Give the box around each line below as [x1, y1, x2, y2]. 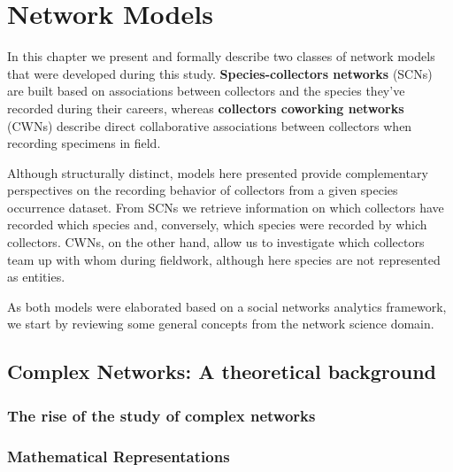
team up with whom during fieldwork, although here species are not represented [7, 250, 441, 268]
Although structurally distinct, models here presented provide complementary [7, 163, 428, 182]
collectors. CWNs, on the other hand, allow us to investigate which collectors [7, 233, 425, 251]
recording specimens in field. [7, 134, 161, 152]
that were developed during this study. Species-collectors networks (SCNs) [7, 64, 433, 82]
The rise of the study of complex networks [7, 404, 316, 426]
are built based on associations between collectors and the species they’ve [7, 81, 405, 100]
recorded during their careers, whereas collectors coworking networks [7, 98, 404, 117]
